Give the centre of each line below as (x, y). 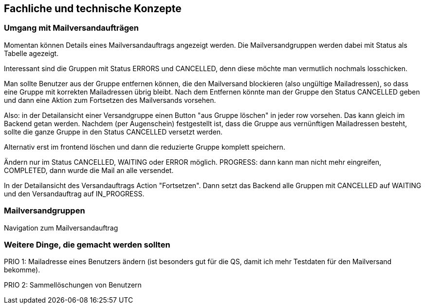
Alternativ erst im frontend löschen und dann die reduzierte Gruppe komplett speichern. (145, 147)
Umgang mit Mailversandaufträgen (71, 28)
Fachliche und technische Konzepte (93, 9)
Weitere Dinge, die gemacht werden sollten (87, 244)
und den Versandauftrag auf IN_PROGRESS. (74, 193)
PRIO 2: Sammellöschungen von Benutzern (73, 285)
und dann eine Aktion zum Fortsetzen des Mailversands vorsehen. (110, 100)
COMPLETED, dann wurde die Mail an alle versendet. (89, 170)
